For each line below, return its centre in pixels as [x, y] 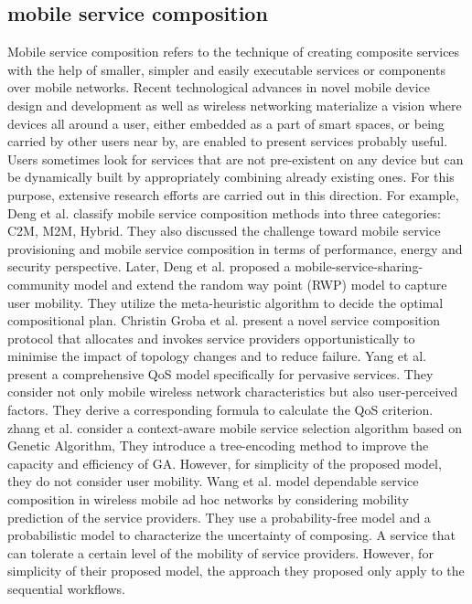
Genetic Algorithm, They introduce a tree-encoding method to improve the [218, 445]
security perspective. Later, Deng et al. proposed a [149, 266]
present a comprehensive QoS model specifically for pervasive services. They [220, 373]
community [39, 284]
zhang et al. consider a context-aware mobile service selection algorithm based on [235, 427]
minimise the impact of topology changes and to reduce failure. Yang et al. [217, 356]
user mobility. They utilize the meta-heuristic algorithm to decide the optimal [225, 302]
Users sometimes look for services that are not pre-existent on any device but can [236, 159]
